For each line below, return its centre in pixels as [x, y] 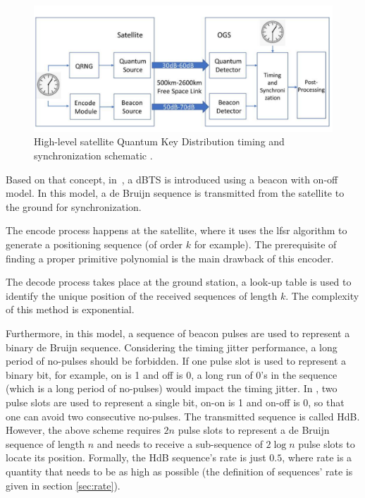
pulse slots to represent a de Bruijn [254, 430]
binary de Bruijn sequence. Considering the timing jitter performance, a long [172, 347]
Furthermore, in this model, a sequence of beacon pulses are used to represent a [178, 333]
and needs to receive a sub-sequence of [180, 443]
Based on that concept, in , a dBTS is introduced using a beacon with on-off [172, 179]
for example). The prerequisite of [265, 244]
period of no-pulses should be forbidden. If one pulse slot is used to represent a [176, 361]
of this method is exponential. [70, 309]
